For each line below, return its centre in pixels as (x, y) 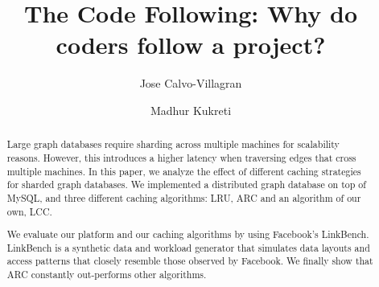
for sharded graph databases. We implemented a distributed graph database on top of (186, 184)
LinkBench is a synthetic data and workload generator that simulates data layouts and (188, 247)
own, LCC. (29, 211)
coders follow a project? (191, 45)
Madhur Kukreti (191, 110)
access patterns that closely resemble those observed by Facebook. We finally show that (190, 261)
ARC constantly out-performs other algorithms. (107, 275)
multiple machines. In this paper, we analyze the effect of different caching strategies (184, 171)
